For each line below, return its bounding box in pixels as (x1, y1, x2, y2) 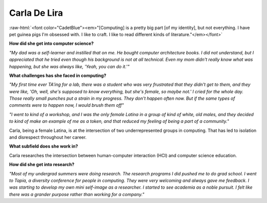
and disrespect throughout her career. (9, 134, 87, 140)
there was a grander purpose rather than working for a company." (9, 191, 144, 197)
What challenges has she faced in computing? (9, 72, 106, 79)
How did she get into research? (9, 162, 75, 167)
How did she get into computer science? (9, 41, 94, 46)
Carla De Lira (9, 7, 63, 18)
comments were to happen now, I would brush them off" (9, 102, 124, 108)
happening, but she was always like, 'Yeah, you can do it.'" (9, 63, 130, 69)
